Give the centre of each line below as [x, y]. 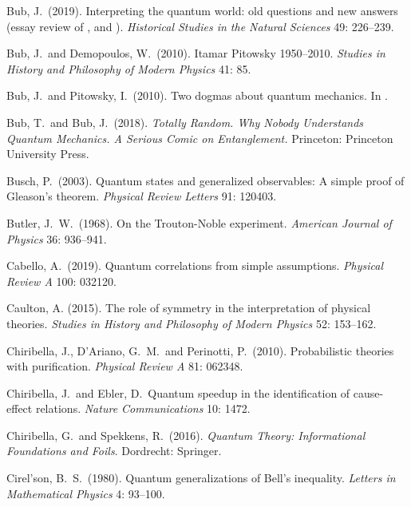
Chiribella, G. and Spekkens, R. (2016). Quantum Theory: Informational [186, 435]
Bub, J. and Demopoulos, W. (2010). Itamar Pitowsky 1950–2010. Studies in [196, 53]
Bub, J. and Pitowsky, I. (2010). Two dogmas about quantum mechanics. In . [198, 95]
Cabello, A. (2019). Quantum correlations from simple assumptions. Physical [195, 265]
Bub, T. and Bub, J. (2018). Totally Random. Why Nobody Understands [185, 122]
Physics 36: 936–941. [57, 238]
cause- [368, 392]
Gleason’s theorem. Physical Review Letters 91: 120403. [142, 196]
